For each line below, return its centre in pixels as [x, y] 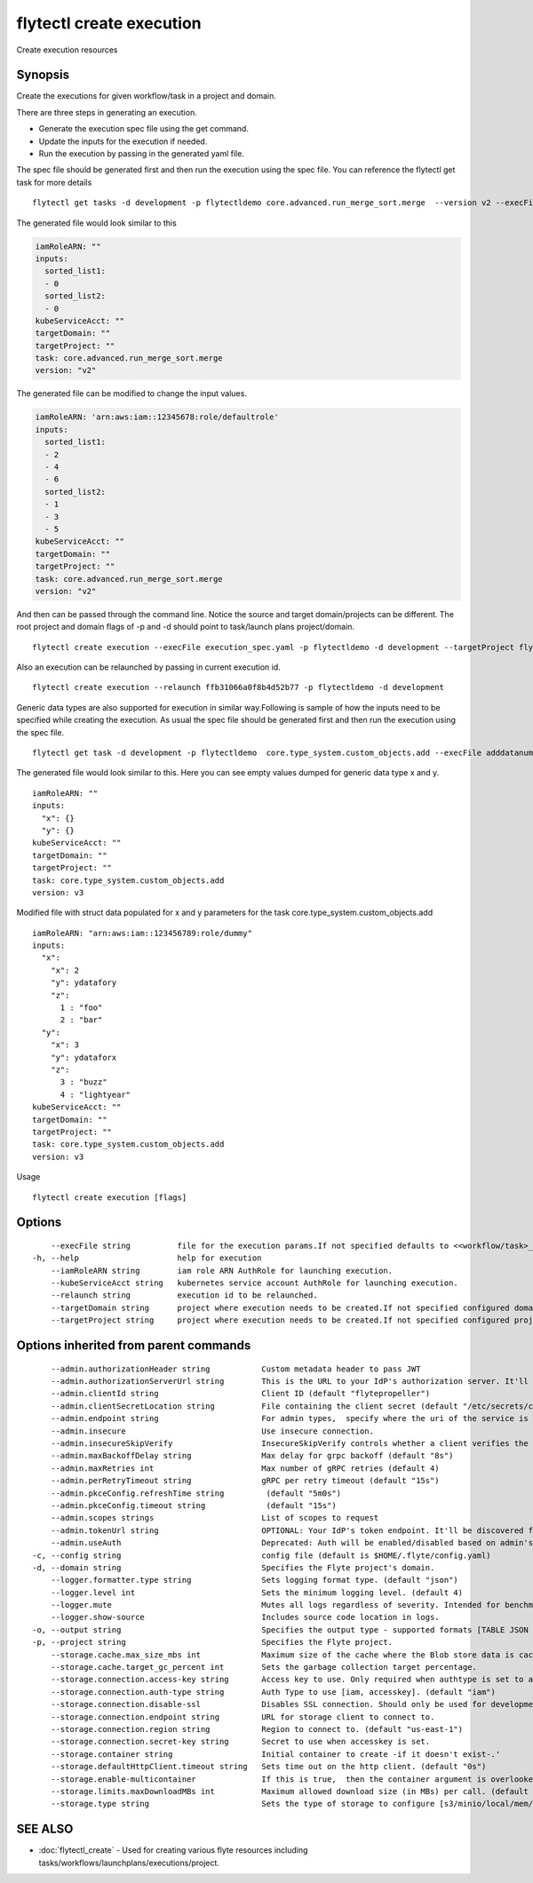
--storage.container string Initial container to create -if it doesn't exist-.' [275, 1754]
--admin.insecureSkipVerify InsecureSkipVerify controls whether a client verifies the [289, 1444]
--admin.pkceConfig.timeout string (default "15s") [193, 1505]
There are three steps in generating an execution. [107, 112]
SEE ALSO [45, 1829]
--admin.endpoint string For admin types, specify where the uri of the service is [289, 1418]
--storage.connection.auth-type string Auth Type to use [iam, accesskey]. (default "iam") [273, 1692]
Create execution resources [68, 50]
